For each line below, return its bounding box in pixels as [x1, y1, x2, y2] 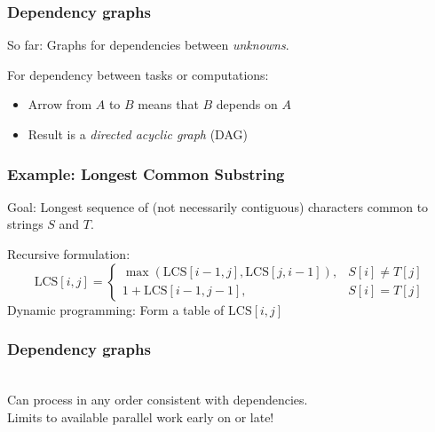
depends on [216, 95, 278, 114]
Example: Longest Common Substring [7, 162, 285, 185]
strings [7, 215, 43, 233]
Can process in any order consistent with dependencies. [7, 390, 308, 408]
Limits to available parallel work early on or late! [7, 407, 274, 426]
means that [138, 95, 199, 114]
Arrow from [28, 95, 92, 114]
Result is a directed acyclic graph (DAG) [28, 125, 248, 143]
